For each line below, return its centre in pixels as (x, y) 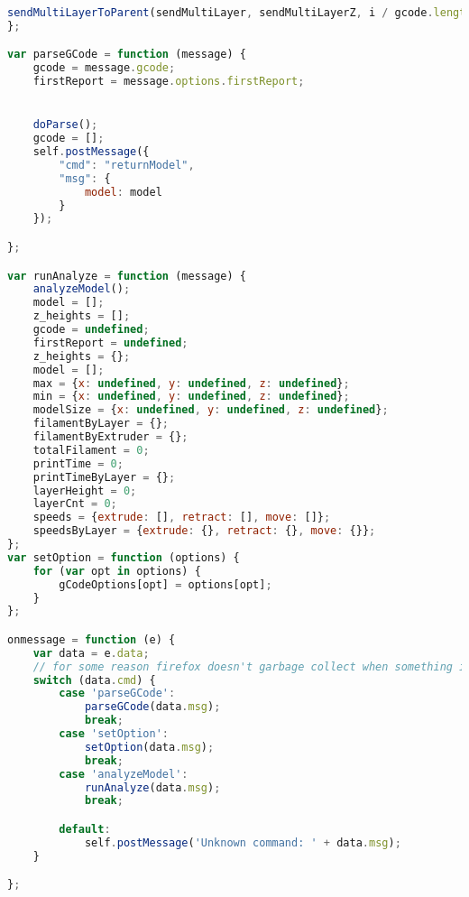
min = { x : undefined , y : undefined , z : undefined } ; (191, 397)
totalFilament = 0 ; (91, 450)
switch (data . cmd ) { (94, 680)
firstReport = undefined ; (110, 342)
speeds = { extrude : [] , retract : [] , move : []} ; (182, 518)
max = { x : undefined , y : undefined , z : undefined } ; (191, 383)
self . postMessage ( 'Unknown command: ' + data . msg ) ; (243, 842)
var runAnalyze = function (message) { (127, 276)
